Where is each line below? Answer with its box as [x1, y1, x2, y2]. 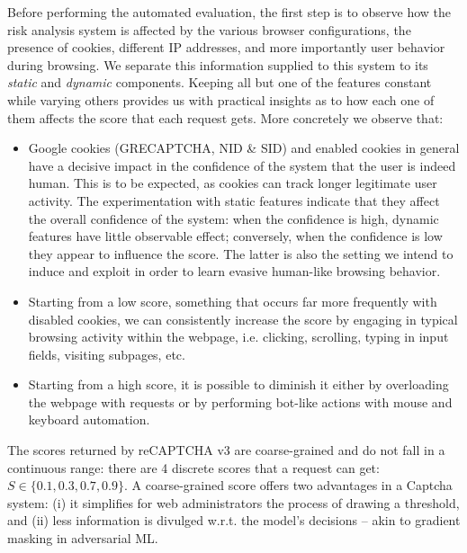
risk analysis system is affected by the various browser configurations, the [7, 20, 411, 39]
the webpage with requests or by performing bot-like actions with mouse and [28, 392, 453, 411]
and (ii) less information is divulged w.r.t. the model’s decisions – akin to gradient [7, 511, 461, 530]
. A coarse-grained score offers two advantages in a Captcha [124, 476, 453, 495]
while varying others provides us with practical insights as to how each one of [7, 90, 435, 109]
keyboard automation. [28, 410, 150, 429]
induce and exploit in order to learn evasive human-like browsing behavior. [28, 262, 441, 281]
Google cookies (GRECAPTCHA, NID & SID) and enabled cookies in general [28, 138, 460, 157]
